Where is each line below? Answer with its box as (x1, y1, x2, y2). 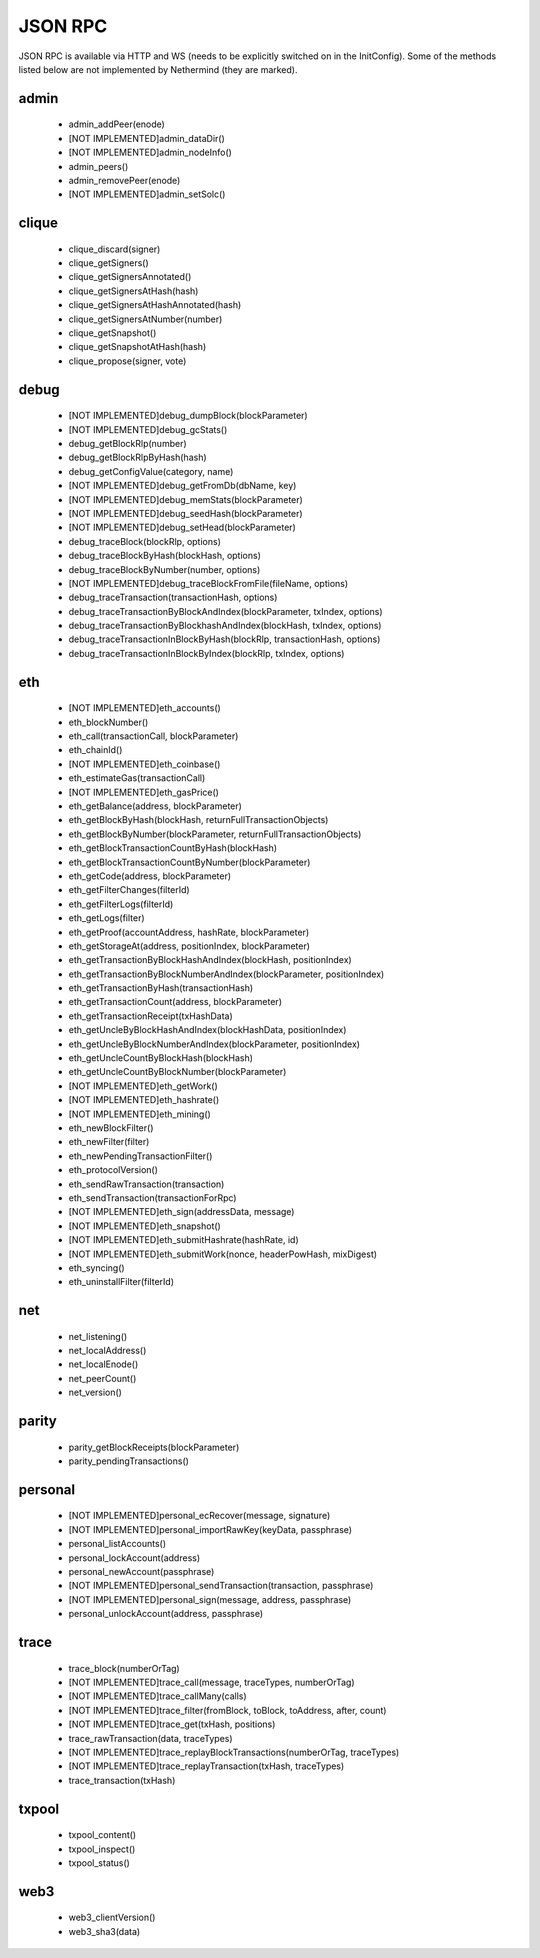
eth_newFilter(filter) (68, 1136, 150, 1148)
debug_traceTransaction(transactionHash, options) (68, 591, 278, 604)
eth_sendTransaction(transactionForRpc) (68, 1191, 237, 1204)
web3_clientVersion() (68, 1911, 156, 1924)
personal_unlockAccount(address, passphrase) (68, 1608, 264, 1620)
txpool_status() (68, 1856, 130, 1869)
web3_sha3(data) (68, 1925, 141, 1937)
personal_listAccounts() (68, 1538, 167, 1550)
